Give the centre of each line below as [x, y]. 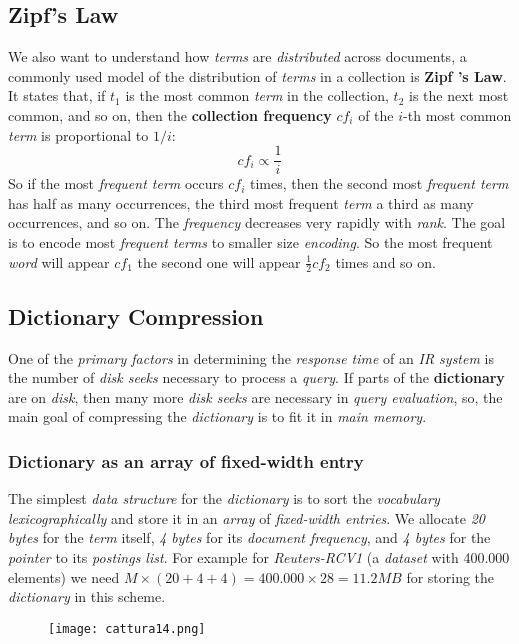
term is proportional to [78, 134]
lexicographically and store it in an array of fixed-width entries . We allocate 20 [247, 517]
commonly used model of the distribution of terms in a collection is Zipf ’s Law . [257, 75]
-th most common [457, 114]
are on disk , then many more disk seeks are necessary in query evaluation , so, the [255, 396]
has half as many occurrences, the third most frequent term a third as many [241, 202]
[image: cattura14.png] [127, 628]
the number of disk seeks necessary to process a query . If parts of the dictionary [256, 377]
